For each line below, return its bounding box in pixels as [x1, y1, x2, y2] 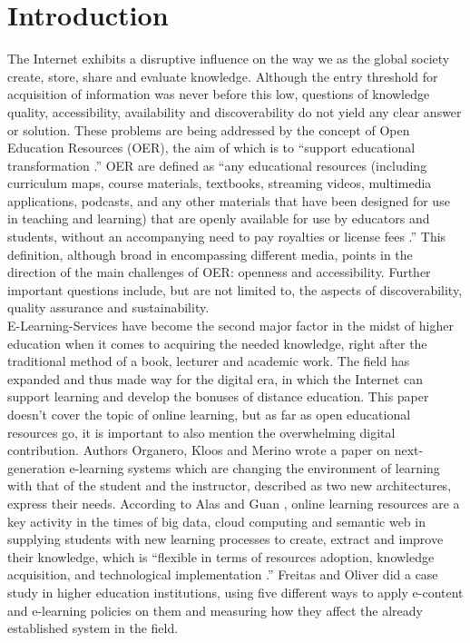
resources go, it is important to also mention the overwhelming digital [7, 422, 396, 441]
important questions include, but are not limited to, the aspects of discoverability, [7, 280, 463, 299]
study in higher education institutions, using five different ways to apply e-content [7, 582, 464, 601]
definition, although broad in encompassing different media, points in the [7, 244, 413, 263]
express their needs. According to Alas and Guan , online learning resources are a [7, 493, 460, 512]
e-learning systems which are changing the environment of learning [69, 458, 440, 477]
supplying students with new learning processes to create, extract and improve [7, 529, 444, 549]
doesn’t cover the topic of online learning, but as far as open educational [7, 405, 411, 423]
